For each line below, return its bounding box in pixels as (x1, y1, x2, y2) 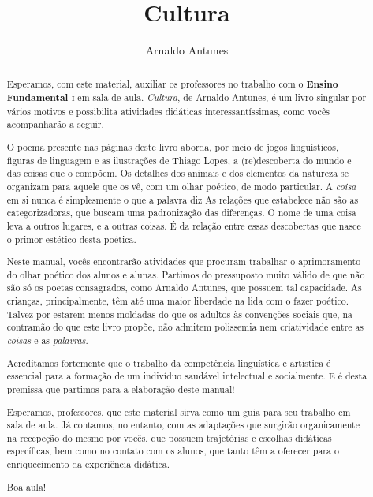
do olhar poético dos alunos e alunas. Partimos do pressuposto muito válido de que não (6, 267, 365, 281)
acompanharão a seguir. (6, 118, 104, 131)
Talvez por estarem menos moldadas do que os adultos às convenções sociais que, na (6, 307, 353, 320)
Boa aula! (6, 480, 47, 493)
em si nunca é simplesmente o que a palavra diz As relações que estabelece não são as (6, 192, 359, 206)
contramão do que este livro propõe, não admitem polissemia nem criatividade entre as (6, 320, 364, 334)
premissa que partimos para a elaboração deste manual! (6, 382, 235, 395)
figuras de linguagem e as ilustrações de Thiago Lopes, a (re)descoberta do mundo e (6, 153, 352, 166)
